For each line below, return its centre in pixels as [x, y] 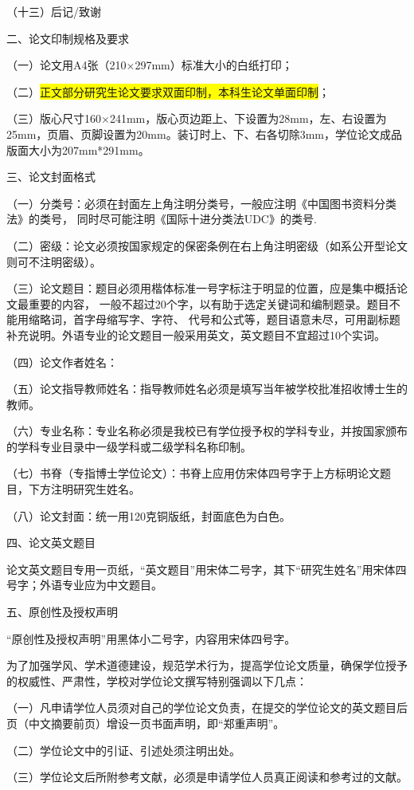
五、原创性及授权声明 [62, 612]
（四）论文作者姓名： [62, 362]
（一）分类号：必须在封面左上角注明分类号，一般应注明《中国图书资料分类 [201, 203]
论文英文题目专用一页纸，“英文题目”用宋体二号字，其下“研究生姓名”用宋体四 [207, 569]
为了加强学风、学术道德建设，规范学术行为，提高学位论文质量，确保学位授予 [207, 665]
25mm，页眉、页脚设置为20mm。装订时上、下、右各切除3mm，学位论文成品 [204, 134]
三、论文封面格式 [51, 177]
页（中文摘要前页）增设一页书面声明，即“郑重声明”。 [146, 723]
